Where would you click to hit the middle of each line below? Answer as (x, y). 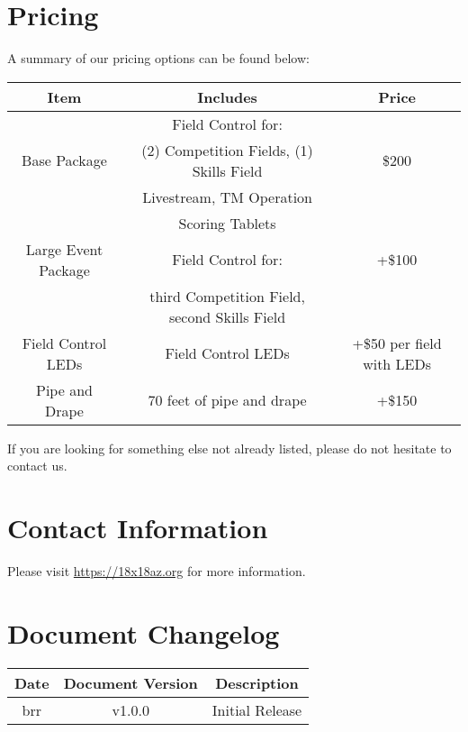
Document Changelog (144, 632)
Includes (227, 96)
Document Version (130, 682)
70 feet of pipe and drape (227, 400)
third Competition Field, (227, 296)
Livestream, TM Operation (227, 197)
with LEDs (397, 363)
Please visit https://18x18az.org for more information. (157, 571)
